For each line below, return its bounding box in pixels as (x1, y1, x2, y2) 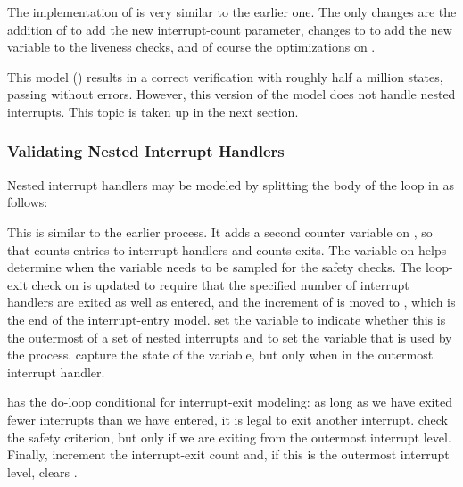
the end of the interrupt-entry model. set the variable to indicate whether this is (7, 310, 446, 328)
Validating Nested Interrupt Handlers (7, 140, 285, 162)
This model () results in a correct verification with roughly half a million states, (7, 67, 443, 86)
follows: (7, 193, 48, 211)
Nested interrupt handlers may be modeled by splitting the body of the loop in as (7, 175, 454, 194)
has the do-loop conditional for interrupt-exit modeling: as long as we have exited (7, 392, 452, 411)
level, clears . (7, 462, 78, 481)
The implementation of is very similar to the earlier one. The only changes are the (7, 3, 457, 21)
